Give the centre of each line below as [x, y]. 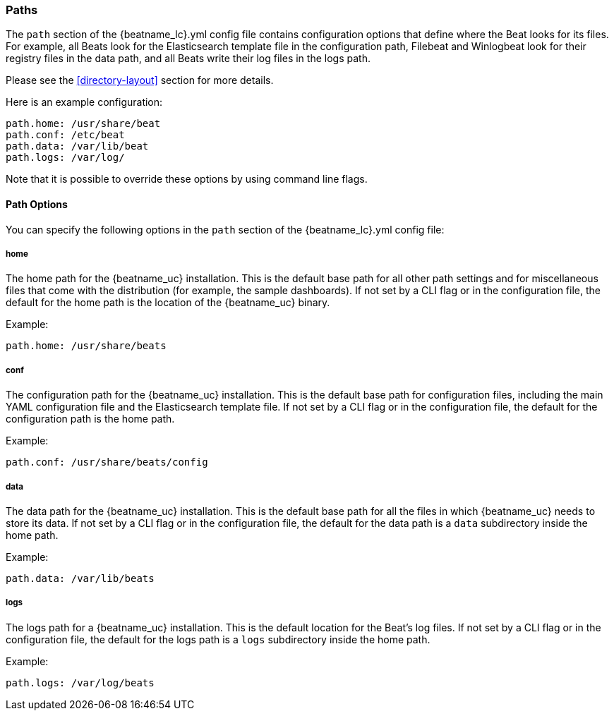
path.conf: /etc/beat [65, 135]
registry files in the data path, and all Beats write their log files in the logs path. [188, 59]
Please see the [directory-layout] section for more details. [140, 80]
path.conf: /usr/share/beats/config [107, 462]
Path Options [37, 204]
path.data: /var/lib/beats [80, 578]
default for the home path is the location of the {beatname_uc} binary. [168, 303]
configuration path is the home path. [90, 419]
